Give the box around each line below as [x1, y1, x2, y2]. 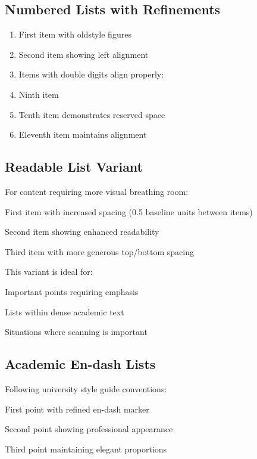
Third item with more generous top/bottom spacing [5, 245, 194, 258]
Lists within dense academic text [5, 305, 124, 318]
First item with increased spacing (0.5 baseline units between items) [5, 205, 253, 218]
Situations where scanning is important [5, 325, 148, 338]
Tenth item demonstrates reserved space [18, 108, 165, 120]
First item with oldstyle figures [18, 28, 131, 41]
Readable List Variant [5, 157, 143, 176]
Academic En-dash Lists [5, 355, 156, 373]
